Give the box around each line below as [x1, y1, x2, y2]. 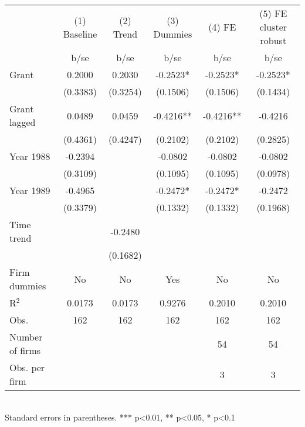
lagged [9, 115, 36, 129]
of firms [9, 343, 41, 357]
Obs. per [9, 361, 45, 374]
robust [260, 34, 287, 47]
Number [9, 330, 43, 343]
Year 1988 [9, 149, 50, 163]
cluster [259, 20, 287, 34]
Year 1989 [9, 184, 50, 197]
